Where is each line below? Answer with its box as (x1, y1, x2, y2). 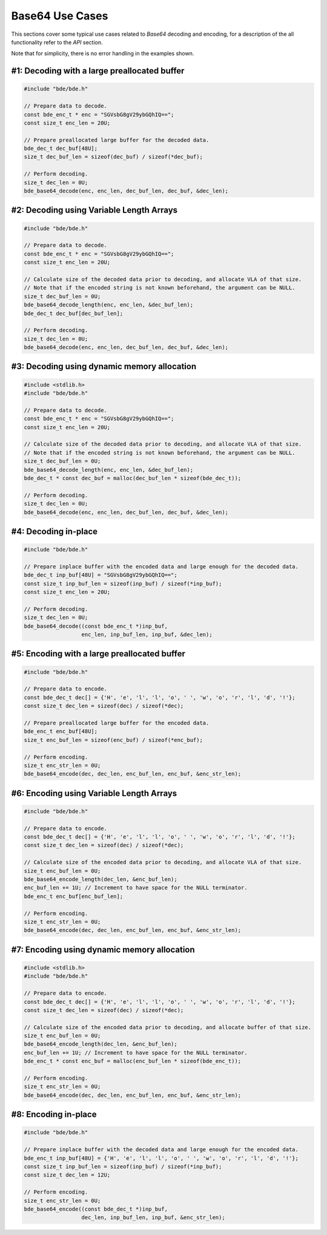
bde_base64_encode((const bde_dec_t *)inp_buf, (24, 1205, 168, 1213)
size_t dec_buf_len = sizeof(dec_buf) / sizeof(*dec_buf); (24, 154, 203, 160)
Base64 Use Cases (11, 9, 108, 22)
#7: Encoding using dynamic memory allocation (11, 944, 195, 954)
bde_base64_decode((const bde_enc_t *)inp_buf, (24, 622, 168, 630)
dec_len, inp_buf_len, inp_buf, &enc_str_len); (81, 1214, 225, 1221)
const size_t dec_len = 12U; (24, 1172, 111, 1179)
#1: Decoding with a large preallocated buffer (11, 66, 185, 76)
